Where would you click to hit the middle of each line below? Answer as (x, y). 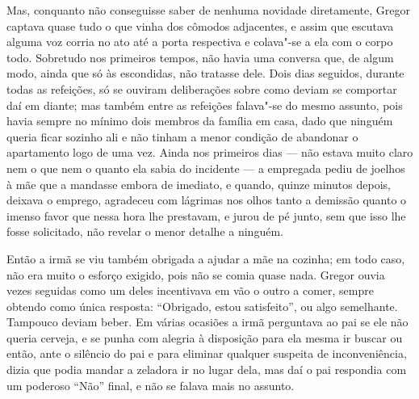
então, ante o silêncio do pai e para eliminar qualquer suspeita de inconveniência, (207, 353)
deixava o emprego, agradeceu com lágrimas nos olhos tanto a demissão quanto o (207, 200)
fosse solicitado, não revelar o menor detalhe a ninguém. (145, 231)
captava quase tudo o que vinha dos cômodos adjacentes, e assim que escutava (200, 25)
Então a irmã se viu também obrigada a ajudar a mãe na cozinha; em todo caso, (206, 258)
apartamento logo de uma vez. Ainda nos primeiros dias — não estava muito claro (210, 152)
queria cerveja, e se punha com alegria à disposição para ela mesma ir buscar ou (205, 337)
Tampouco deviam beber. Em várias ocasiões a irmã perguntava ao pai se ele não (207, 322)
